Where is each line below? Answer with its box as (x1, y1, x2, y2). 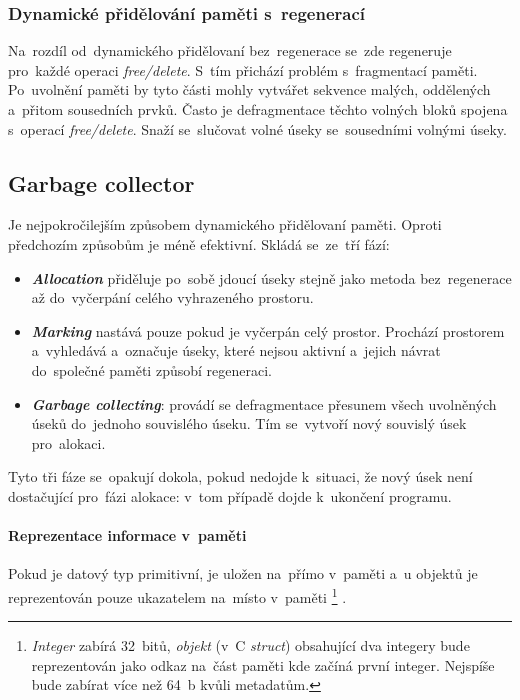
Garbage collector (8, 167, 195, 198)
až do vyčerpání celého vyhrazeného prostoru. (31, 287, 314, 308)
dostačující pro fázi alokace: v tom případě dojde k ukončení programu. (8, 485, 452, 506)
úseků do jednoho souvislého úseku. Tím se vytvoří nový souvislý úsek (31, 413, 467, 434)
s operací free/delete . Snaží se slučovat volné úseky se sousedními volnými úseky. (8, 118, 507, 139)
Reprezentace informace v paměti (8, 525, 247, 546)
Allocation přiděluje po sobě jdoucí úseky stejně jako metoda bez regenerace (31, 267, 512, 288)
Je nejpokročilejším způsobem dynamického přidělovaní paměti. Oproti (8, 214, 442, 235)
